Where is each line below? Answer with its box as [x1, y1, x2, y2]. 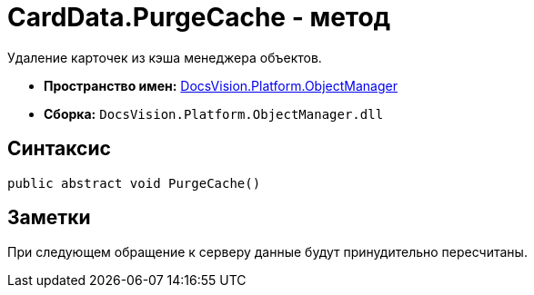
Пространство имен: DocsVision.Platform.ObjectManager [44, 77, 398, 93]
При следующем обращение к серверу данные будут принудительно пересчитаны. [7, 244, 528, 261]
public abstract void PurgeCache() [7, 175, 261, 191]
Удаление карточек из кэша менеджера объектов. [7, 49, 322, 65]
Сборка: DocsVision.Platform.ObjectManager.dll [44, 105, 384, 122]
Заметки [7, 206, 91, 230]
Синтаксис [7, 137, 111, 161]
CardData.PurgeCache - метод [7, 2, 391, 33]
